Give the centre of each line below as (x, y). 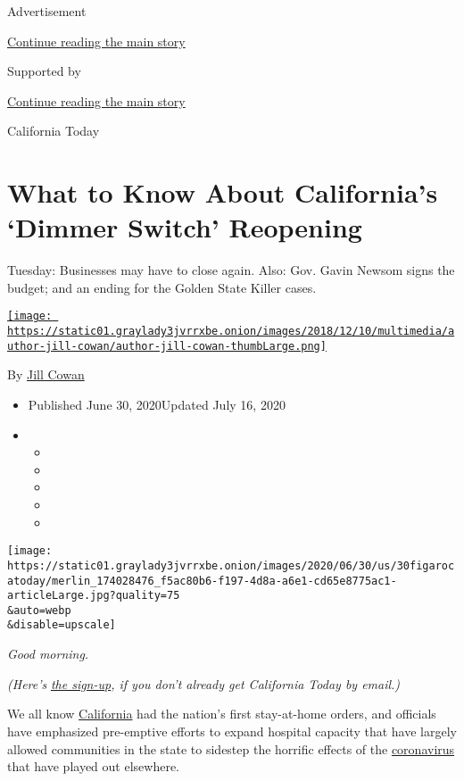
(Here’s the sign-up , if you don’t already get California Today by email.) (204, 683)
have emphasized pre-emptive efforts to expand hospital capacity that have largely (232, 731)
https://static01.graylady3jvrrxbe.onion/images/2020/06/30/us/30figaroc (231, 565)
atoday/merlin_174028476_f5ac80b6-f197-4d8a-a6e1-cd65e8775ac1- (202, 581)
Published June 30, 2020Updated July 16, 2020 (157, 405)
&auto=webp (39, 610)
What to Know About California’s (223, 192)
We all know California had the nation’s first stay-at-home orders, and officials (222, 714)
